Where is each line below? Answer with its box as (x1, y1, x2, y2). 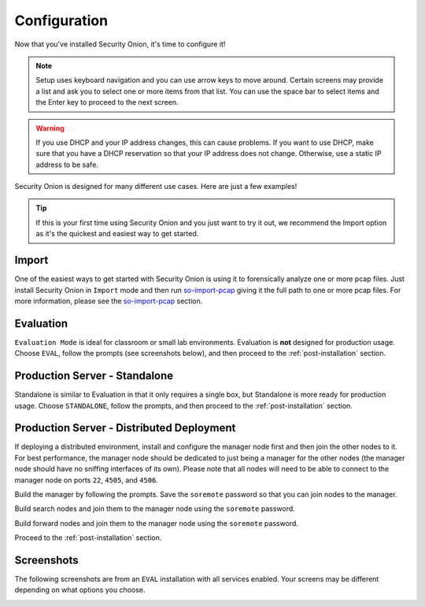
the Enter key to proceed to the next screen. (35, 98, 179, 107)
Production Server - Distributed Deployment (14, 421, 236, 435)
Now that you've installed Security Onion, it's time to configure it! (14, 39, 226, 49)
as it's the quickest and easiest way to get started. (35, 229, 199, 239)
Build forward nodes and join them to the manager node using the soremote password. (14, 518, 299, 527)
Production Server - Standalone (14, 369, 174, 383)
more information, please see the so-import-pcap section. (14, 296, 203, 305)
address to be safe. (35, 160, 98, 169)
